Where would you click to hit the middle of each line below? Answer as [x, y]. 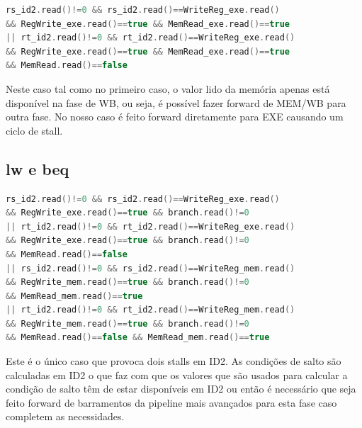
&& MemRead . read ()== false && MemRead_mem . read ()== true [138, 338]
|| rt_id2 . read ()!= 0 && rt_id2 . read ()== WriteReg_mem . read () [151, 310]
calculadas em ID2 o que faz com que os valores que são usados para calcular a [177, 374]
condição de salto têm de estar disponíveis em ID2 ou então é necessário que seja [181, 389]
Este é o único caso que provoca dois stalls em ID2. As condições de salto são [174, 361]
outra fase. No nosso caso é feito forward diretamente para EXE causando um [175, 117]
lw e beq [38, 168]
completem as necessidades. [65, 416]
